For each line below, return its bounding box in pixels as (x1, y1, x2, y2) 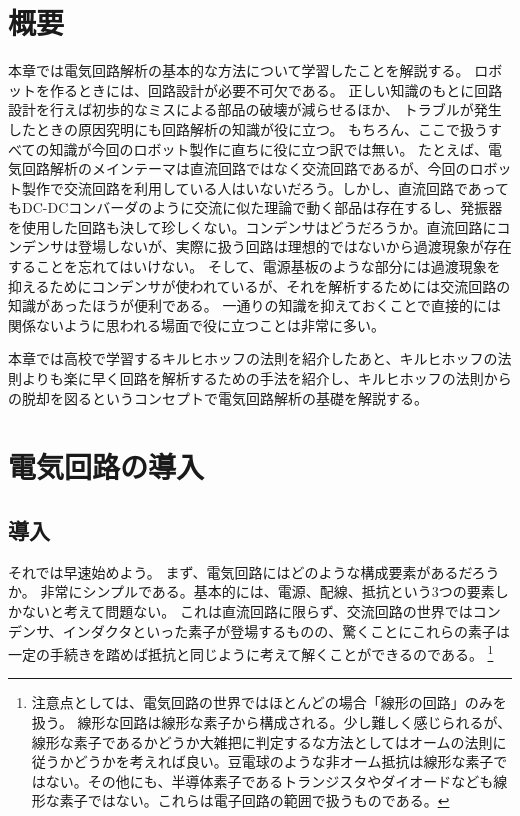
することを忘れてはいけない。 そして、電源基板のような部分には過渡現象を (8, 256, 501, 277)
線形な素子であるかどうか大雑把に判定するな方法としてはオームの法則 (31, 731, 493, 752)
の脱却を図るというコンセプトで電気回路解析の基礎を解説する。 (8, 387, 428, 408)
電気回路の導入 (8, 446, 205, 487)
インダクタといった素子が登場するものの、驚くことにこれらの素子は (62, 620, 510, 641)
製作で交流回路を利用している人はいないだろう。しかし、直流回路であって (21, 177, 510, 198)
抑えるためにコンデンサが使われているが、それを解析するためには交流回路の (8, 275, 511, 296)
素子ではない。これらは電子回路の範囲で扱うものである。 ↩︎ (59, 790, 450, 811)
